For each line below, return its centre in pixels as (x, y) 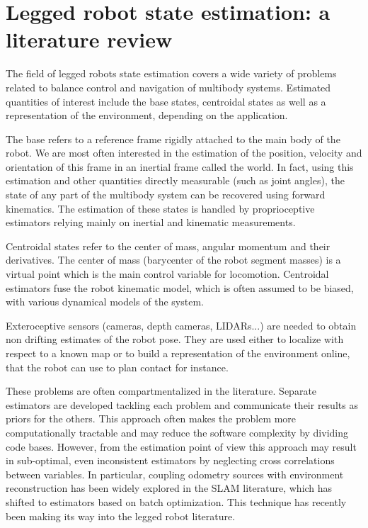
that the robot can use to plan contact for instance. (117, 367)
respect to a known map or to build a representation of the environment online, (178, 353)
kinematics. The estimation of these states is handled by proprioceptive (160, 208)
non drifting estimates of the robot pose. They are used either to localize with (175, 339)
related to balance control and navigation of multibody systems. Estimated (168, 87)
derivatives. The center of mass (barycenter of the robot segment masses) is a (173, 260)
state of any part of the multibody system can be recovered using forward (166, 195)
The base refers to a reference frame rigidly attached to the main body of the (173, 139)
